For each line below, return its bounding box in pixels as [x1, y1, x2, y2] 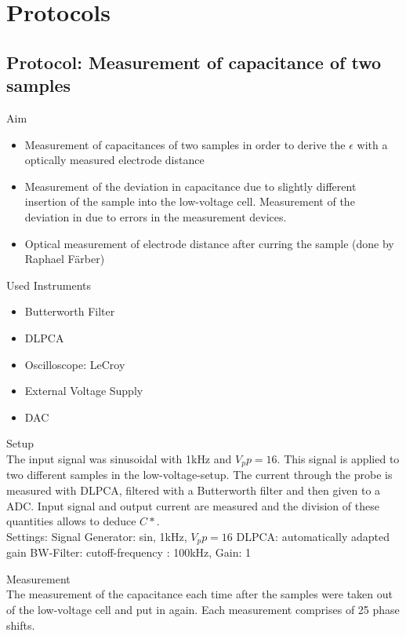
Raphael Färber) [24, 250, 105, 267]
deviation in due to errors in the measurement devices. [24, 208, 287, 225]
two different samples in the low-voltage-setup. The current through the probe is [6, 466, 393, 483]
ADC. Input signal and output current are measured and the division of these [6, 497, 379, 514]
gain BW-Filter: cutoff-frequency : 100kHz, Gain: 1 [6, 544, 252, 561]
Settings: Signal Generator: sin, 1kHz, [6, 528, 187, 544]
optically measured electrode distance [24, 152, 205, 168]
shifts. [6, 616, 35, 633]
